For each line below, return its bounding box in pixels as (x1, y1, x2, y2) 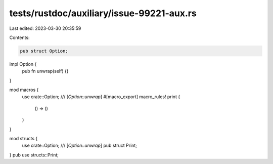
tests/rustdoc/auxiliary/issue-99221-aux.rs (9, 8, 197, 19)
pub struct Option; (20, 48, 68, 54)
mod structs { (9, 136, 38, 142)
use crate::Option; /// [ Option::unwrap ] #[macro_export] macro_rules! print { (22, 94, 180, 100)
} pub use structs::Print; (9, 152, 59, 158)
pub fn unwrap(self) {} (22, 68, 69, 74)
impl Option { (9, 61, 37, 67)
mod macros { (9, 87, 39, 93)
